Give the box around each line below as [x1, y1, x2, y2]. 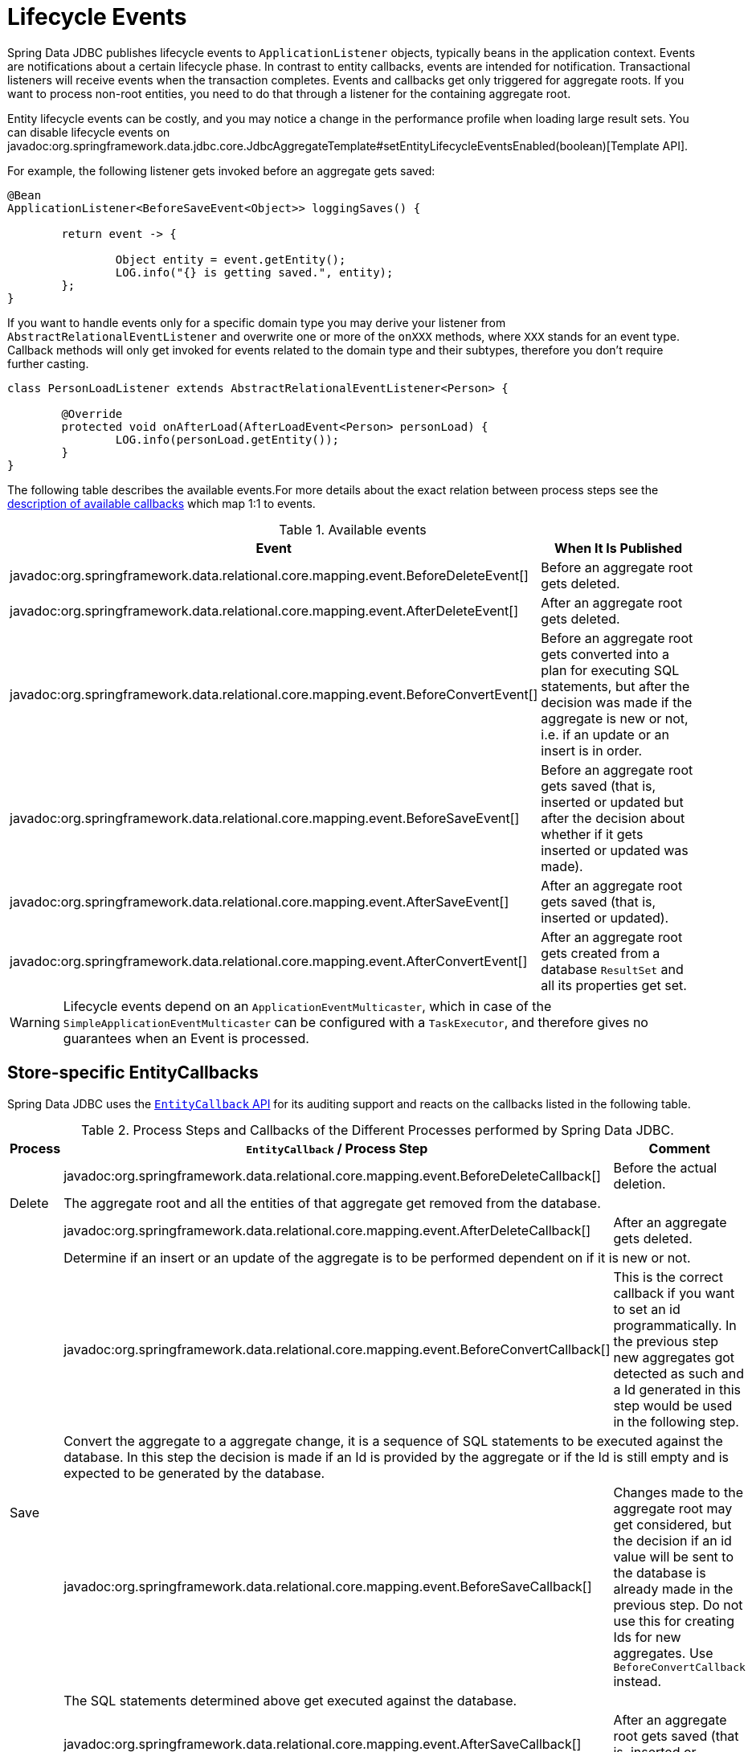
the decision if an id [613, 1532, 732, 1549]
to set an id [613, 1300, 680, 1317]
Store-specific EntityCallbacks [7, 1062, 259, 1083]
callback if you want [613, 1284, 735, 1301]
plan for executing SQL [541, 661, 680, 678]
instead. [613, 1672, 662, 1689]
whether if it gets [541, 825, 644, 842]
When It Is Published [554, 539, 683, 556]
